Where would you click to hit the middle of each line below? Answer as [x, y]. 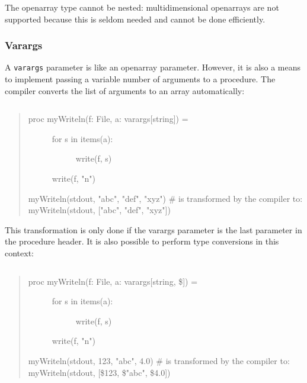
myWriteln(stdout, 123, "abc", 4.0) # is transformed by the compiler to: [159, 360]
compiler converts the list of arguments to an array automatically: [125, 90]
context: [19, 253]
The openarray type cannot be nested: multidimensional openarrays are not [142, 7]
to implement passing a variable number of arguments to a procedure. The [140, 79]
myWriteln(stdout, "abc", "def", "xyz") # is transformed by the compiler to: [165, 198]
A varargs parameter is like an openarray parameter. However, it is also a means [153, 67]
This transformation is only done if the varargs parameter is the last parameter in [153, 229]
